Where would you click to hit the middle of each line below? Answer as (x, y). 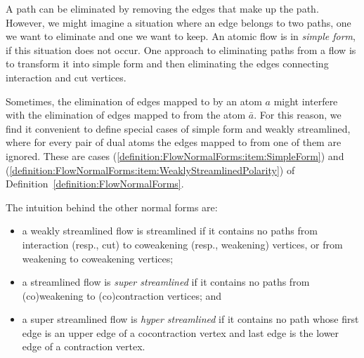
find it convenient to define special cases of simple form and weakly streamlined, (178, 128)
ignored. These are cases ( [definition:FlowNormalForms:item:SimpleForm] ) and (175, 155)
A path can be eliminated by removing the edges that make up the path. (162, 8)
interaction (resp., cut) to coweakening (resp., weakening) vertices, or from (182, 244)
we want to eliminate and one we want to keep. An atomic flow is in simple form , (181, 36)
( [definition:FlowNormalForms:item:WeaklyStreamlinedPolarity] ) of (150, 170)
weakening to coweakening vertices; (98, 258)
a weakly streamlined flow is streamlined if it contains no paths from (170, 231)
